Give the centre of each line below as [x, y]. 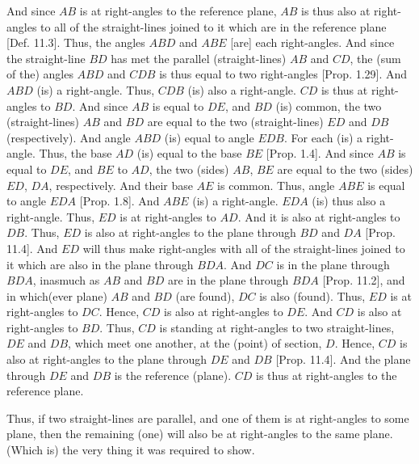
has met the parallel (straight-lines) [199, 58]
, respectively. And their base [121, 185]
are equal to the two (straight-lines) [235, 122]
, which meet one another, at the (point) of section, [195, 343]
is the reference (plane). [173, 375]
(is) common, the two [329, 105]
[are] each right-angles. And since [312, 42]
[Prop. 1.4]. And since [320, 153]
